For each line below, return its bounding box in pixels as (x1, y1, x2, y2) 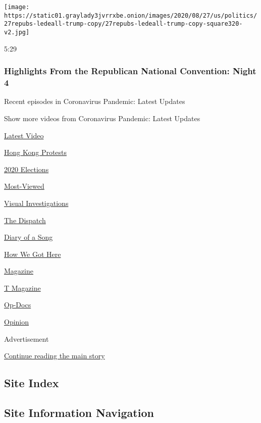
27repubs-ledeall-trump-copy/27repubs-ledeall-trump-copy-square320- (4, 20, 243, 28)
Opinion (4, 316, 29, 327)
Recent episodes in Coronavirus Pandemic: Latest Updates (4, 96, 185, 107)
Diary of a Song (4, 232, 53, 242)
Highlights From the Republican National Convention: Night (4, 65, 256, 77)
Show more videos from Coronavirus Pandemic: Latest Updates (4, 113, 200, 123)
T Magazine (4, 282, 41, 293)
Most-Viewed (4, 181, 44, 191)
